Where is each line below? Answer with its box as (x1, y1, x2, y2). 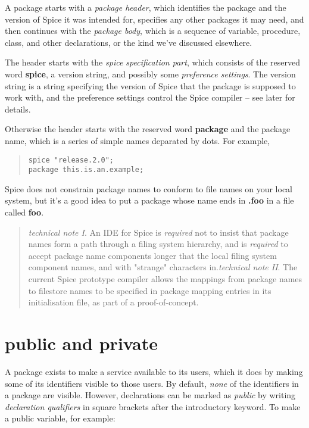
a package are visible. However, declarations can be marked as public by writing (5, 389, 296, 401)
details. (5, 102, 31, 115)
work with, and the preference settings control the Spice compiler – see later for (5, 91, 295, 104)
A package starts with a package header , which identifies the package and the (5, 1, 286, 13)
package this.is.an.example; (28, 165, 144, 174)
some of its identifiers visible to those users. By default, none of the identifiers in (5, 377, 299, 389)
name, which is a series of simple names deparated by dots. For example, (5, 134, 270, 146)
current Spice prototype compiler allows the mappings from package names (28, 273, 302, 285)
